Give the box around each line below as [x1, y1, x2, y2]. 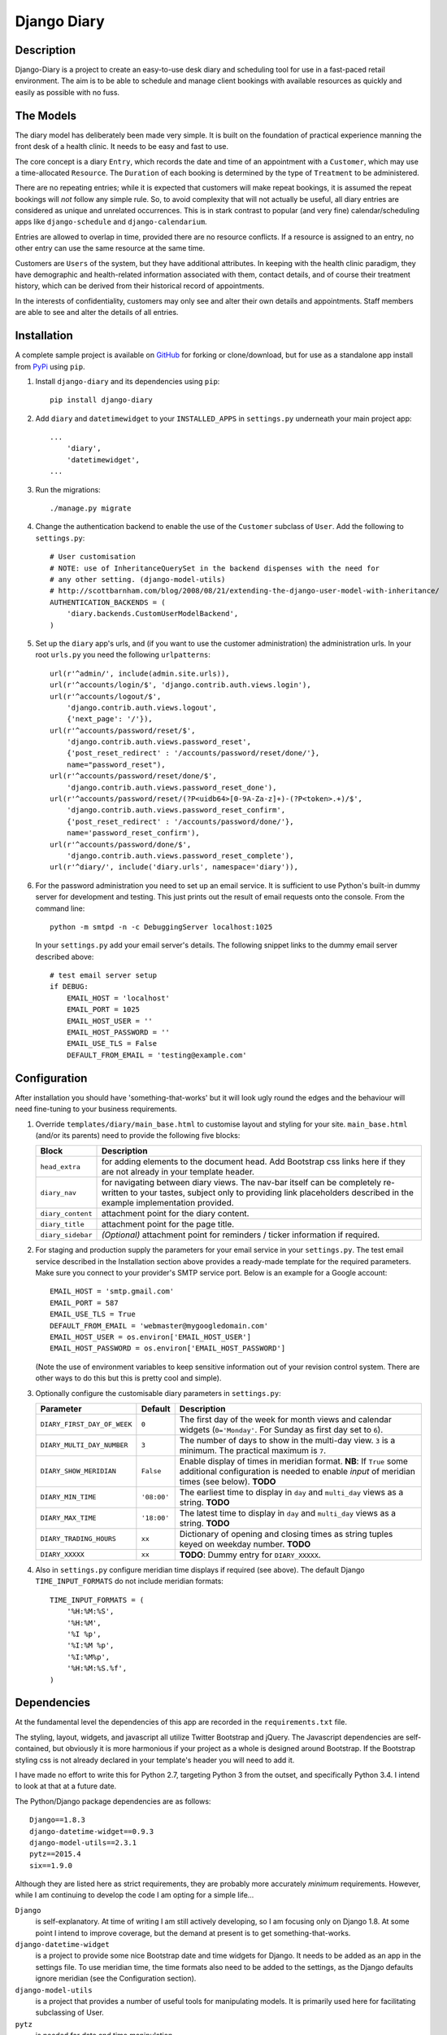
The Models [15, 108, 77, 122]
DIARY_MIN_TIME [40, 1493, 97, 1502]
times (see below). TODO [179, 1476, 276, 1487]
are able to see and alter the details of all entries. [15, 308, 179, 317]
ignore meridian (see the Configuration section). [35, 1974, 197, 1984]
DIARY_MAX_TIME [40, 1514, 97, 1522]
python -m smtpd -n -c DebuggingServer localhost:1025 [50, 922, 273, 931]
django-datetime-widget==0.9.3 [29, 1827, 154, 1836]
